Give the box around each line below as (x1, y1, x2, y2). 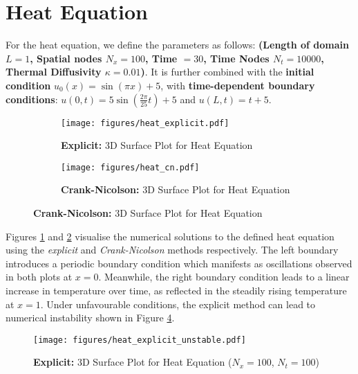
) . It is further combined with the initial (140, 64, 314, 79)
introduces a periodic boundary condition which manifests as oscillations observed (6, 256, 352, 270)
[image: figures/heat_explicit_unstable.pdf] (33, 335, 246, 345)
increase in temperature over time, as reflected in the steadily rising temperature (6, 283, 347, 297)
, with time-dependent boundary (160, 78, 315, 92)
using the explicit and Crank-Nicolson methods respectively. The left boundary (6, 242, 339, 257)
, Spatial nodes (30, 51, 102, 65)
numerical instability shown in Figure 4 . (6, 310, 175, 325)
